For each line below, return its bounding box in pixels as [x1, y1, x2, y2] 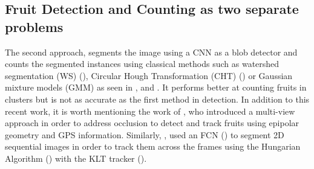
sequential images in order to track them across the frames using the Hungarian [5, 140, 301, 153]
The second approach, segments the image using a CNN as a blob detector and [5, 45, 298, 58]
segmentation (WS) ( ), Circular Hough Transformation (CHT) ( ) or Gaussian [5, 69, 293, 81]
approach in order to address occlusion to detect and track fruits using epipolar [5, 116, 299, 129]
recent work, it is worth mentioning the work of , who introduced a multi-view [5, 104, 295, 117]
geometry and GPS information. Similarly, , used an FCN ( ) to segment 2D [5, 128, 284, 141]
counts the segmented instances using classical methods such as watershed [5, 57, 280, 70]
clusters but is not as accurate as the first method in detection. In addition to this [5, 92, 310, 105]
